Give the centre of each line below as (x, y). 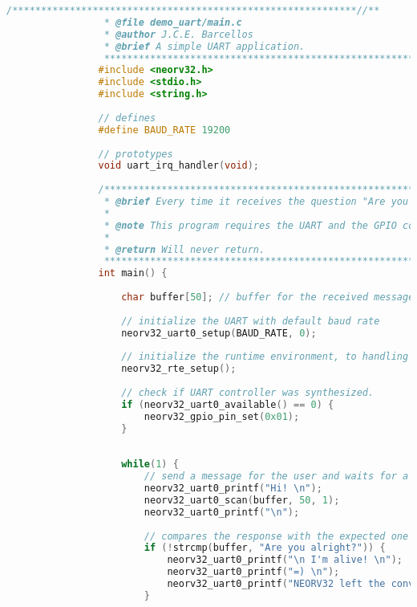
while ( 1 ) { (150, 464)
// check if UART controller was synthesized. (248, 393)
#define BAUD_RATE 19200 (164, 130)
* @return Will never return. (184, 249)
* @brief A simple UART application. (204, 46)
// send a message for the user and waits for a (276, 477)
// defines (127, 118)
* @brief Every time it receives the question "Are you (256, 202)
